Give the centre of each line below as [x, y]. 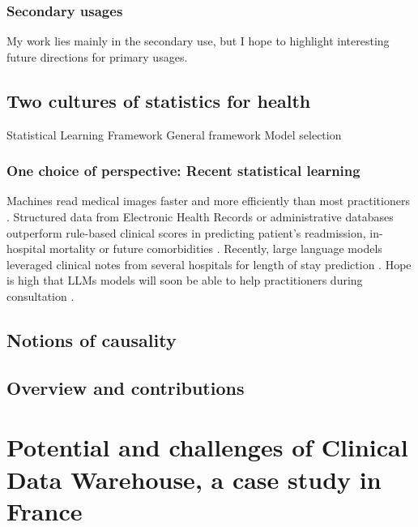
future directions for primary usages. [97, 56]
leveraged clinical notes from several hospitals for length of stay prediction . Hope [209, 264]
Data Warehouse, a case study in [194, 479]
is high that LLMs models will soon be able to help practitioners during [185, 280]
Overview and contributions [126, 387]
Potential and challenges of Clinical [207, 447]
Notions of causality [92, 339]
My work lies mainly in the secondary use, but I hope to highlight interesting [198, 41]
